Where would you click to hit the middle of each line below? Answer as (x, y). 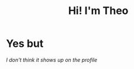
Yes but (25, 44)
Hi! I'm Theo (98, 11)
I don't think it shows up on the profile (52, 60)
